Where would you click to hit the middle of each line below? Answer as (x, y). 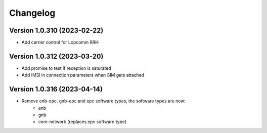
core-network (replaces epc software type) (82, 122)
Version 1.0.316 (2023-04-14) (56, 89)
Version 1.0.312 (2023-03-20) (56, 56)
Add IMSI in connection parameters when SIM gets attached (83, 75)
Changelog (32, 13)
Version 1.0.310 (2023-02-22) (56, 30)
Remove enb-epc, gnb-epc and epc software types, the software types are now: (103, 101)
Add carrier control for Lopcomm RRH (60, 43)
